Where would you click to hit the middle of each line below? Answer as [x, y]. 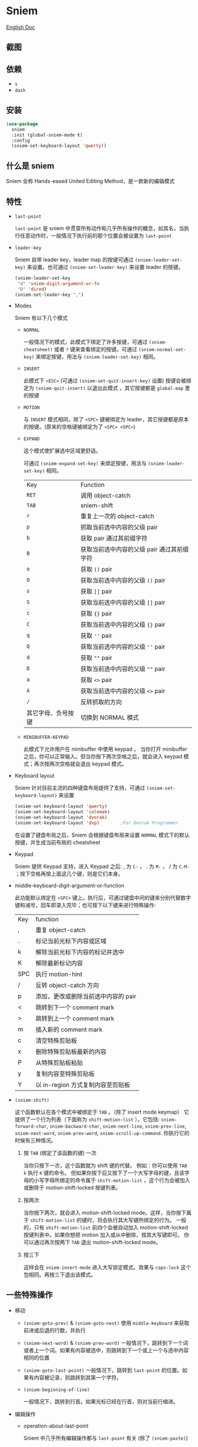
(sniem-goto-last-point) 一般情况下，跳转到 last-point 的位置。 [103, 1370]
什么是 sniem [30, 166]
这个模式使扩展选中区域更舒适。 [62, 451]
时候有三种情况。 [35, 1140]
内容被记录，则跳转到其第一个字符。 [78, 1377]
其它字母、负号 [47, 713]
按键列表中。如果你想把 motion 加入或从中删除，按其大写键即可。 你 [106, 1235]
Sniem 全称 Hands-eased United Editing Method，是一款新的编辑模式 [90, 181]
